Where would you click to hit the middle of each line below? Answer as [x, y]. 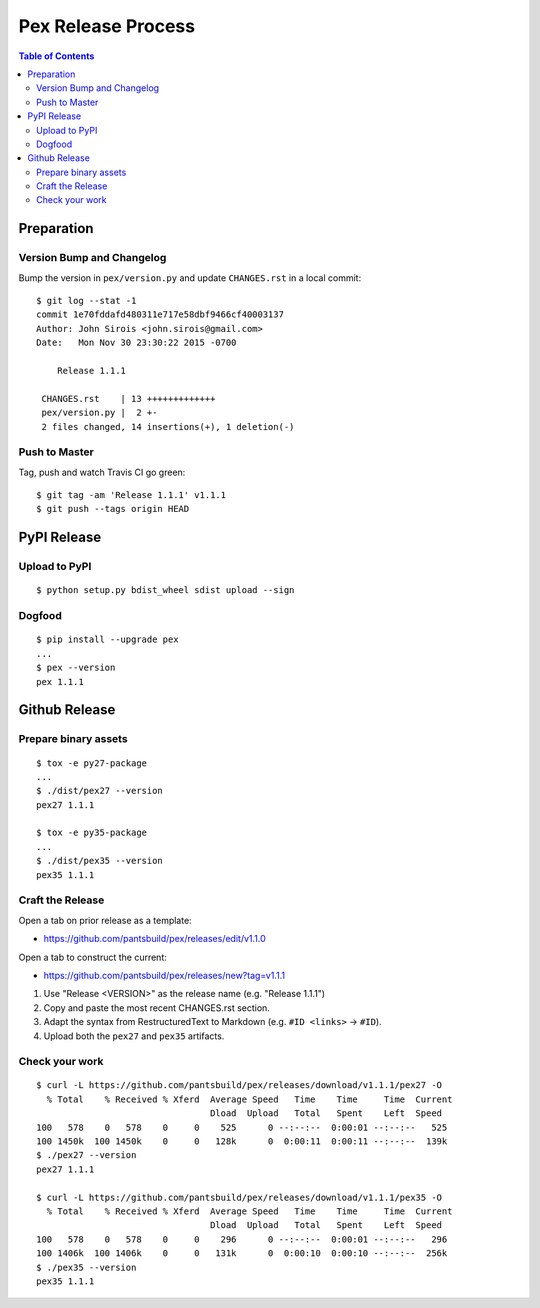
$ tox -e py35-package [92, 833]
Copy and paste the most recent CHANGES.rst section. [156, 1007]
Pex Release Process [106, 26]
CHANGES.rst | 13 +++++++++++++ [128, 398]
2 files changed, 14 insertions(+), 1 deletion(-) [168, 426]
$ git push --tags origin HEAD [113, 509]
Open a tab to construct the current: [92, 957]
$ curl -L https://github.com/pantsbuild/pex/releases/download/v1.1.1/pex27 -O [239, 1085]
